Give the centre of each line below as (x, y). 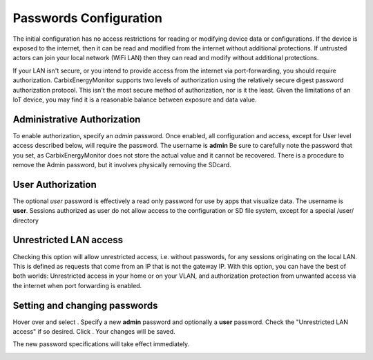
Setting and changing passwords (85, 305)
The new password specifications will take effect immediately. (101, 344)
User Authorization (55, 184)
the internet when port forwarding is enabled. (77, 285)
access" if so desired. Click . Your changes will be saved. (94, 332)
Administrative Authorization (77, 119)
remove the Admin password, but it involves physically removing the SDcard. (122, 164)
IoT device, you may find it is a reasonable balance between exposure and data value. (135, 100)
